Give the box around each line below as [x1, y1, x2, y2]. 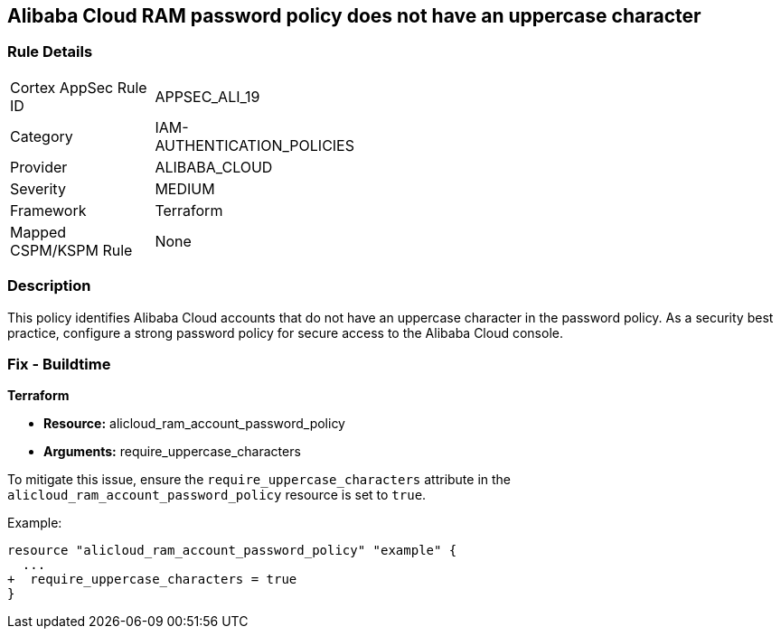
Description [7, 276, 91, 295]
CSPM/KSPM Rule [10, 240, 133, 259]
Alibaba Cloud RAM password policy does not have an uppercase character [7, 5, 701, 27]
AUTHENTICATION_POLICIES [155, 136, 354, 154]
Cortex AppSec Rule [10, 78, 147, 97]
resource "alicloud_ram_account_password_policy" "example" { [7, 543, 457, 558]
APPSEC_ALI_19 [155, 87, 260, 106]
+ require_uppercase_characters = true [7, 572, 297, 587]
